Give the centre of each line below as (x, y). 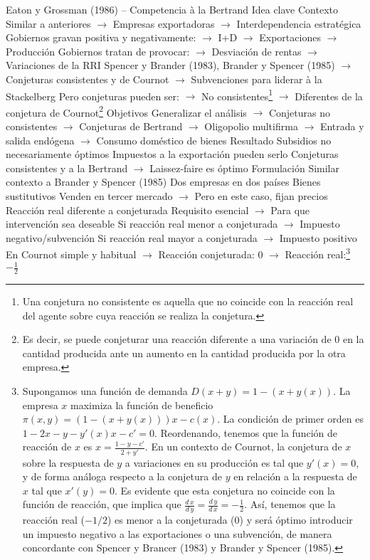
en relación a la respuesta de (295, 476)
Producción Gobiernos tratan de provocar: (98, 51)
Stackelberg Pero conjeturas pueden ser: (92, 96)
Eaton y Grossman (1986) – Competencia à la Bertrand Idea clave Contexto (172, 9)
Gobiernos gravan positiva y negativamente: (101, 37)
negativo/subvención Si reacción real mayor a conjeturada (132, 237)
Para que (290, 210)
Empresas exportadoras (164, 23)
